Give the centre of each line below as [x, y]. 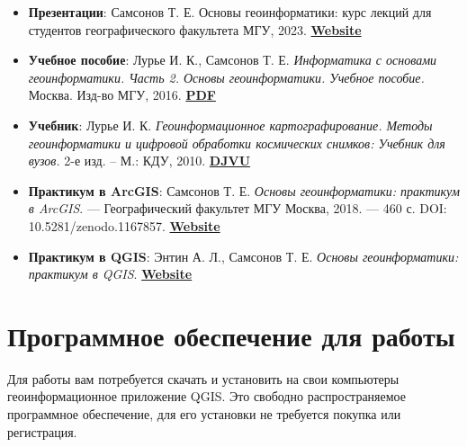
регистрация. [42, 431]
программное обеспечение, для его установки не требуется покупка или [204, 414]
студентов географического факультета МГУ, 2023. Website [195, 29]
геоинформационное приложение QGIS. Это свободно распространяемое [207, 396]
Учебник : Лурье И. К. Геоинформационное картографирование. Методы [230, 125]
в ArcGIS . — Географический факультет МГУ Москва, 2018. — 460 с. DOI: [238, 208]
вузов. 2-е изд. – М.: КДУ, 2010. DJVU [139, 161]
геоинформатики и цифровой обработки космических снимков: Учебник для [237, 143]
